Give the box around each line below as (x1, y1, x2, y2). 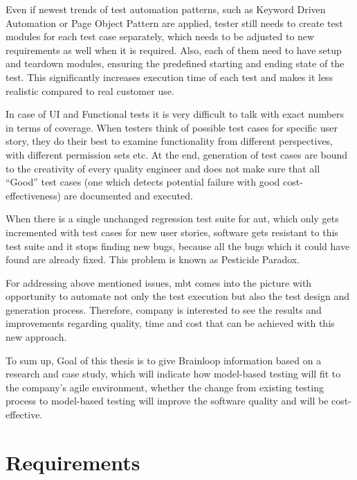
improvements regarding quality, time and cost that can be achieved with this (6, 316, 335, 330)
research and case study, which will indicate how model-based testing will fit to (6, 366, 341, 381)
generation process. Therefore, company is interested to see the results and (6, 302, 322, 317)
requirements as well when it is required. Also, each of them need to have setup (6, 42, 342, 57)
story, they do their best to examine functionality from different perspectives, (6, 134, 333, 148)
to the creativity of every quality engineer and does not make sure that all (6, 161, 320, 175)
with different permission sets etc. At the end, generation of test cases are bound (6, 147, 348, 161)
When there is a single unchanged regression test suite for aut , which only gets (6, 211, 339, 226)
